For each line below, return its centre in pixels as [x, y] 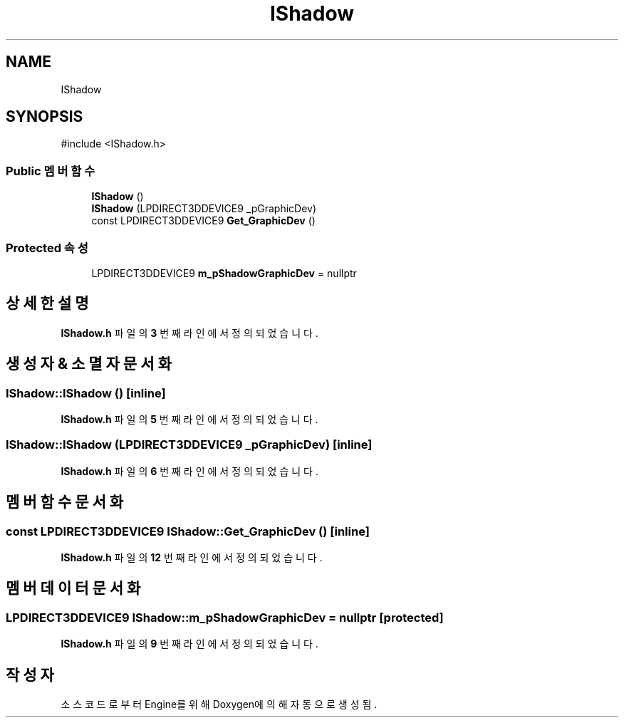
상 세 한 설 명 [47, 303]
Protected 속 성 [47, 248]
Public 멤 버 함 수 [51, 171]
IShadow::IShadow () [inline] [86, 393]
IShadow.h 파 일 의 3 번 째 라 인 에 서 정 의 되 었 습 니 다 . [189, 333]
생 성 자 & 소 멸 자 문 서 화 [89, 364]
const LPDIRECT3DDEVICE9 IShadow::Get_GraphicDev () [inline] [188, 531]
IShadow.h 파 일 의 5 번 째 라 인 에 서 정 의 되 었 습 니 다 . [189, 419]
